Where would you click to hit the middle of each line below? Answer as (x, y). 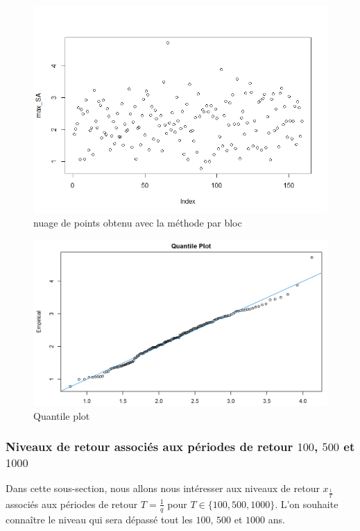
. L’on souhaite (307, 504)
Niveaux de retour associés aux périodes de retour (149, 447)
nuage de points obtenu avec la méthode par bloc (138, 223)
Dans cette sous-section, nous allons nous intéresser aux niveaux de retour (163, 488)
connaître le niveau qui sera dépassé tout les (99, 519)
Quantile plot (62, 415)
